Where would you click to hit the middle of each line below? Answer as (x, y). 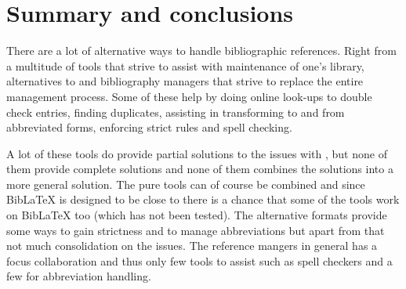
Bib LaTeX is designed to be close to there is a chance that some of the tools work (203, 199)
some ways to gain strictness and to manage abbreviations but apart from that (196, 230)
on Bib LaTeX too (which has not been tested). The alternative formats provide (197, 215)
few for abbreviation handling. (79, 276)
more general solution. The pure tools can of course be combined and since (186, 184)
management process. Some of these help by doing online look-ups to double (189, 96)
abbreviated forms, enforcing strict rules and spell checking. (149, 127)
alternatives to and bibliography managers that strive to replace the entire (185, 81)
